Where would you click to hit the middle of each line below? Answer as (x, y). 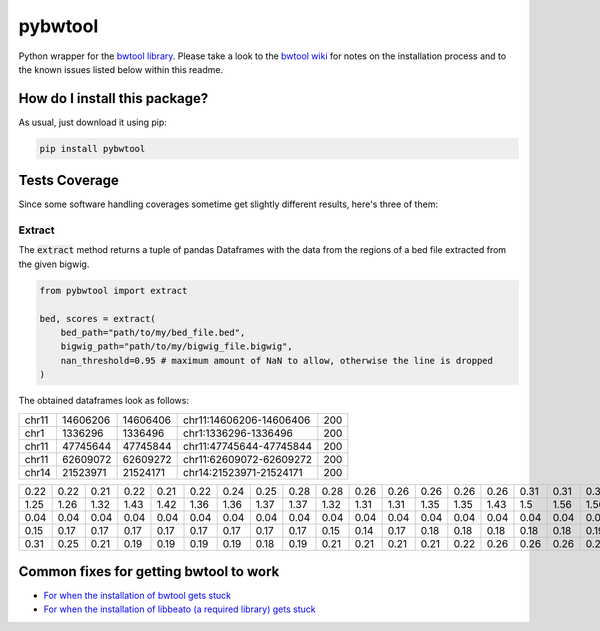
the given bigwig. (54, 264)
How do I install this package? (113, 98)
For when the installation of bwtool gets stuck (137, 596)
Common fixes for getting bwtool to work (149, 571)
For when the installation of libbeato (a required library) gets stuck (179, 609)
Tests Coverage (68, 180)
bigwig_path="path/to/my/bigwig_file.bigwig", (177, 346)
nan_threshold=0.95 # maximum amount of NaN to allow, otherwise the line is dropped (277, 360)
